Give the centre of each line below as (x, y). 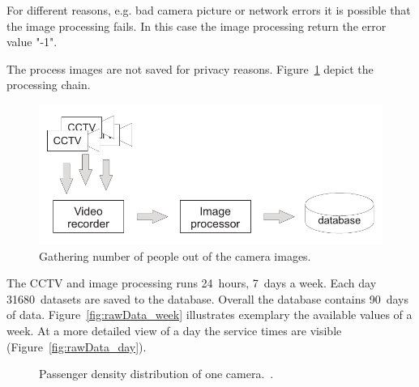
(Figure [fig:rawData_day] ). (77, 346)
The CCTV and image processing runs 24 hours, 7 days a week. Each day (192, 283)
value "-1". (32, 42)
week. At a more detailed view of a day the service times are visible (174, 331)
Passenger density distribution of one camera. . (156, 374)
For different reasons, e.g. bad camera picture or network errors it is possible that (209, 10)
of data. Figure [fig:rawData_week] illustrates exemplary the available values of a (209, 315)
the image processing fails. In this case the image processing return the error (197, 26)
